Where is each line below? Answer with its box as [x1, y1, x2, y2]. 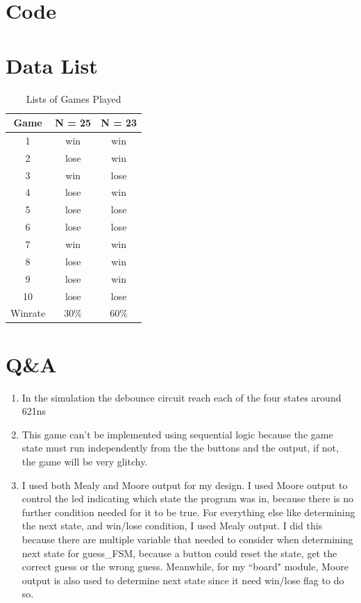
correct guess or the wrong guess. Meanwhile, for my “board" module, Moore [22, 559, 349, 574]
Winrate [10, 306, 46, 320]
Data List [6, 51, 98, 79]
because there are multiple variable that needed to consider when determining [22, 531, 353, 546]
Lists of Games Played [26, 91, 121, 106]
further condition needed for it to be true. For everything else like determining [22, 504, 355, 519]
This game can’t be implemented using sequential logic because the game [22, 427, 333, 441]
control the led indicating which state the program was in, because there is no [22, 491, 354, 506]
